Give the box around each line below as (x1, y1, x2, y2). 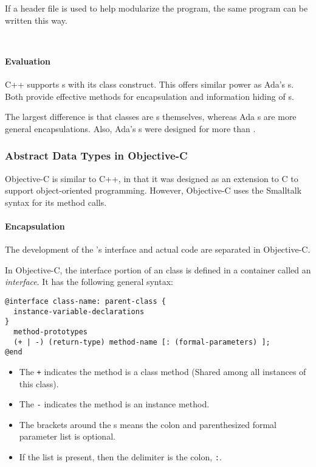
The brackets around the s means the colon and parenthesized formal (19, 418, 276, 430)
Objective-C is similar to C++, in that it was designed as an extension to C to (5, 172, 298, 184)
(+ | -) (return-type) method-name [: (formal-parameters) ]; (13, 337, 270, 346)
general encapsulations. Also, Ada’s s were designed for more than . (5, 122, 256, 135)
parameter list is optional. (19, 430, 115, 443)
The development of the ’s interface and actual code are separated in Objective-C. (5, 243, 311, 256)
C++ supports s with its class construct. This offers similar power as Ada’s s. (5, 77, 294, 90)
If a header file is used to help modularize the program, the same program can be (5, 2, 308, 14)
